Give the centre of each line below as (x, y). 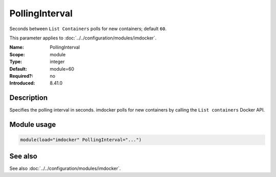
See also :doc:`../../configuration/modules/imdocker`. (65, 168)
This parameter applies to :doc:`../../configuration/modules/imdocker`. (83, 38)
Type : (16, 62)
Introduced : (22, 83)
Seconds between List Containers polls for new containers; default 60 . (88, 29)
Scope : (17, 54)
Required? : (21, 76)
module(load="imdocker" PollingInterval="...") (81, 140)
